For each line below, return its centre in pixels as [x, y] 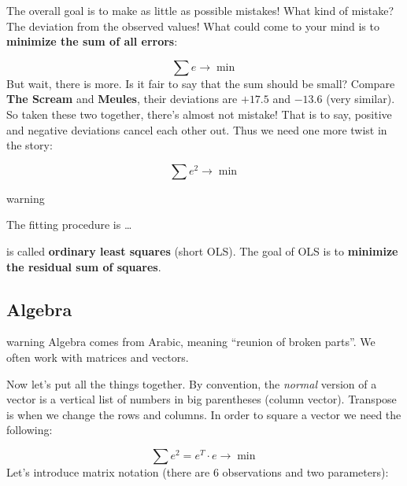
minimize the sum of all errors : [92, 41]
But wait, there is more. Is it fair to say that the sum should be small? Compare [201, 83]
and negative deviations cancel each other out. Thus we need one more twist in [197, 129]
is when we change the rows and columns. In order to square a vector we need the [204, 414]
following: [30, 430]
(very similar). [361, 99]
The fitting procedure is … [69, 225]
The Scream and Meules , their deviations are [122, 99]
